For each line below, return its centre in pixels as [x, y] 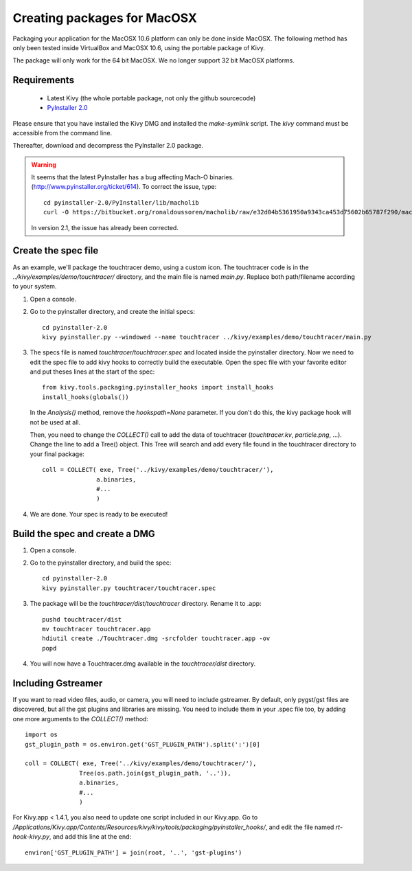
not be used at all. [55, 422]
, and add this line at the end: [90, 837]
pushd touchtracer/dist [82, 619]
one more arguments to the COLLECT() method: [81, 719]
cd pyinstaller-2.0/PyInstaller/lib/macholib [121, 202]
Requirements [44, 80]
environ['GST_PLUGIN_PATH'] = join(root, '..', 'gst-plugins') [134, 852]
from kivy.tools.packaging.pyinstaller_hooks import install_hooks [158, 387]
